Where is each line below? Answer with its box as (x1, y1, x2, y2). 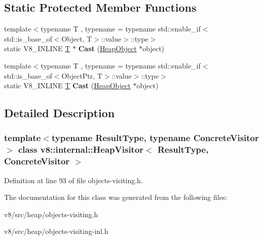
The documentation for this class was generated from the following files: (4, 192, 228, 202)
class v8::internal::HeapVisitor (18, 143, 144, 156)
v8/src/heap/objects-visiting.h (4, 209, 98, 219)
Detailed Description (4, 105, 115, 121)
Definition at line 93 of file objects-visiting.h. (4, 175, 143, 185)
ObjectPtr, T (61, 70, 102, 81)
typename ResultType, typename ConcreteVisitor (51, 131, 259, 144)
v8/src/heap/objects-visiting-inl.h (4, 226, 108, 236)
